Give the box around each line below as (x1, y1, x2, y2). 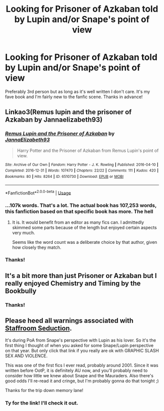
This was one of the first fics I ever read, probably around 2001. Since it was (5, 362, 159, 368)
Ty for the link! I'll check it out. (5, 399, 79, 406)
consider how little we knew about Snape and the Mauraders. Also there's (5, 372, 154, 378)
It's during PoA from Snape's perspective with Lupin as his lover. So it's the (5, 337, 156, 343)
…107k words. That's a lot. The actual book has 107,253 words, (5, 202, 157, 209)
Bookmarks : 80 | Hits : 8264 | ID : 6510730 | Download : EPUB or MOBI (5, 174, 123, 179)
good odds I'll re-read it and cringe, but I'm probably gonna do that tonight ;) (5, 378, 159, 384)
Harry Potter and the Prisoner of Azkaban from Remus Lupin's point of (17, 148, 159, 153)
